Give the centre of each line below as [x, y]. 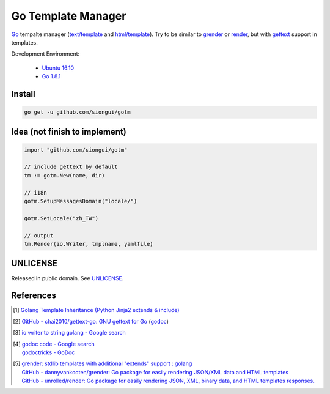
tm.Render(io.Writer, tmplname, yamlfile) [89, 244]
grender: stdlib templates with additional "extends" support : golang [107, 363]
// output [39, 235]
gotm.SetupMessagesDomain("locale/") [81, 201]
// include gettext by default [71, 167]
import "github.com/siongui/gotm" [76, 150]
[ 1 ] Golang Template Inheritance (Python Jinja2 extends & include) [96, 310]
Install [24, 94]
